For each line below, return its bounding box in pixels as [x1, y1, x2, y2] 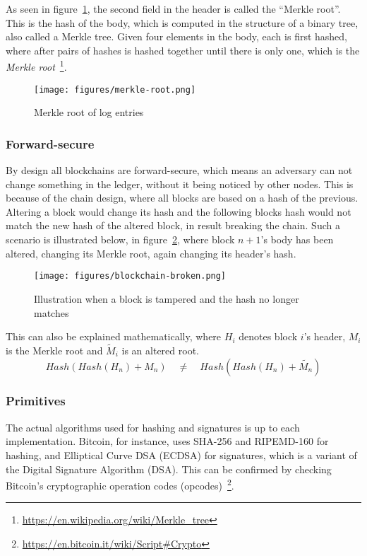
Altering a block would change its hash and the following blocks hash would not [6, 204, 351, 219]
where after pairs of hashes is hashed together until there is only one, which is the [6, 42, 360, 57]
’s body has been [260, 232, 334, 247]
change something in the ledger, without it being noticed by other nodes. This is [6, 176, 354, 191]
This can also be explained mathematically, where [6, 329, 222, 344]
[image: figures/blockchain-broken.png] [34, 271, 227, 282]
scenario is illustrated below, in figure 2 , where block [6, 232, 235, 247]
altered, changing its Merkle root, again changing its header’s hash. [6, 245, 296, 260]
